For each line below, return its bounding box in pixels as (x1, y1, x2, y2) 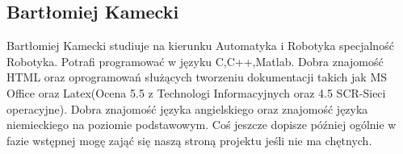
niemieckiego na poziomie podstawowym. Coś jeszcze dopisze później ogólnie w (6, 116, 397, 133)
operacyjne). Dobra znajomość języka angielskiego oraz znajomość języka (6, 100, 368, 117)
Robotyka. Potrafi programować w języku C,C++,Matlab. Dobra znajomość (6, 52, 384, 69)
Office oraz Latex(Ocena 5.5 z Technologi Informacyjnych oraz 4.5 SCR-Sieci (6, 84, 386, 101)
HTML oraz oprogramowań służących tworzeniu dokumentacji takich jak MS (6, 69, 388, 85)
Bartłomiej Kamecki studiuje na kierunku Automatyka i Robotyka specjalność (6, 37, 394, 54)
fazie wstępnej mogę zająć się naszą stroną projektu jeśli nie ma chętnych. (6, 131, 372, 148)
